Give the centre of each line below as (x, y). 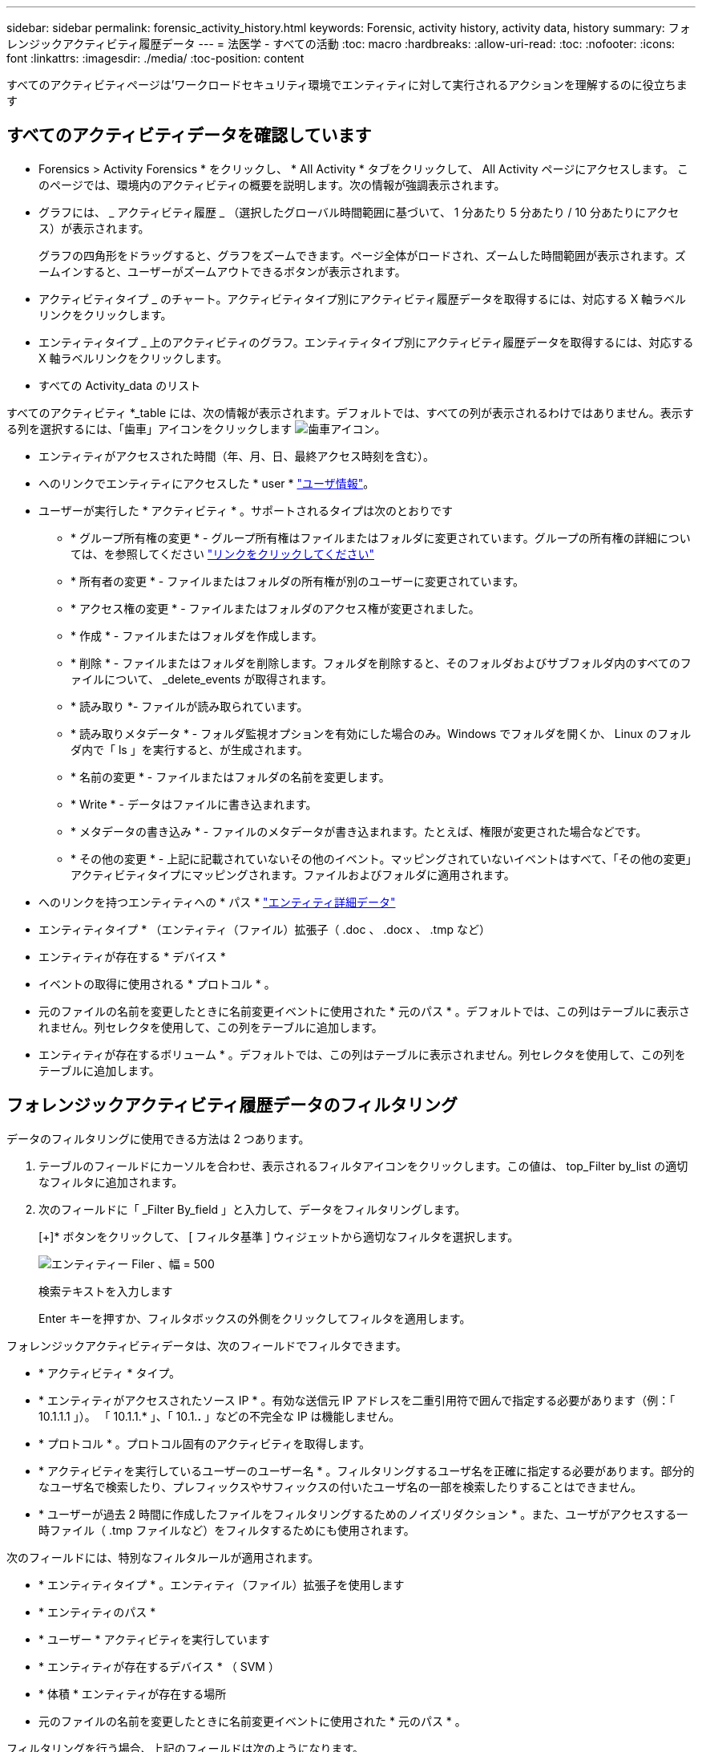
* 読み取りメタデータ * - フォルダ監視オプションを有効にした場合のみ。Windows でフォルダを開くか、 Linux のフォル (381, 733)
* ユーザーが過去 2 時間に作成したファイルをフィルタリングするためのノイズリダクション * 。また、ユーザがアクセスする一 (363, 1514)
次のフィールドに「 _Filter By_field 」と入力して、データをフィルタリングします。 (252, 1209)
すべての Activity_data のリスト (120, 385)
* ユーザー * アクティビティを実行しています (154, 1639)
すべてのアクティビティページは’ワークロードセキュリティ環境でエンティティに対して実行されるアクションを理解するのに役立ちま (347, 85)
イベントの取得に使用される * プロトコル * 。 (157, 983)
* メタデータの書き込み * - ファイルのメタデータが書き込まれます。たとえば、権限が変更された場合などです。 (359, 831)
